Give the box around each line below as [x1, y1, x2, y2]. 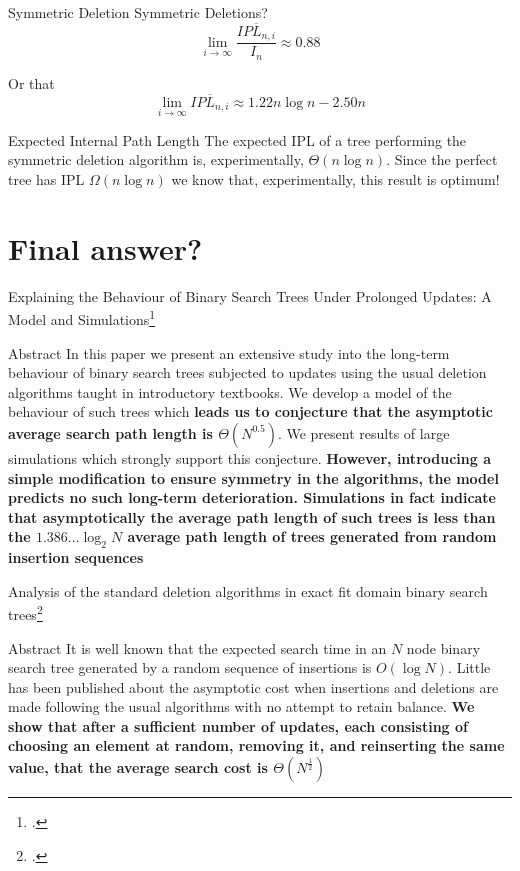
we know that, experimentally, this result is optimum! [171, 168, 500, 189]
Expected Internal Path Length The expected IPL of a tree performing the [8, 129, 467, 150]
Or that [8, 72, 55, 93]
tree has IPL [8, 168, 85, 189]
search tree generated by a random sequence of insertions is [8, 657, 372, 678]
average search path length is [8, 422, 213, 443]
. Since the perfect [386, 149, 498, 170]
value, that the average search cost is [8, 757, 268, 778]
